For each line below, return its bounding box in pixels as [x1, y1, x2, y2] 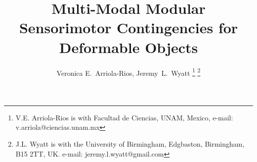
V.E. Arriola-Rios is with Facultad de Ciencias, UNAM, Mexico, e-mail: [15, 112, 233, 122]
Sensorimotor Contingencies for [19, 17, 238, 38]
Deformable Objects [59, 37, 198, 57]
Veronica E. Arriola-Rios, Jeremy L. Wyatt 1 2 [56, 66, 201, 78]
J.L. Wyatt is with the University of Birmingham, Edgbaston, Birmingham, [15, 138, 245, 149]
